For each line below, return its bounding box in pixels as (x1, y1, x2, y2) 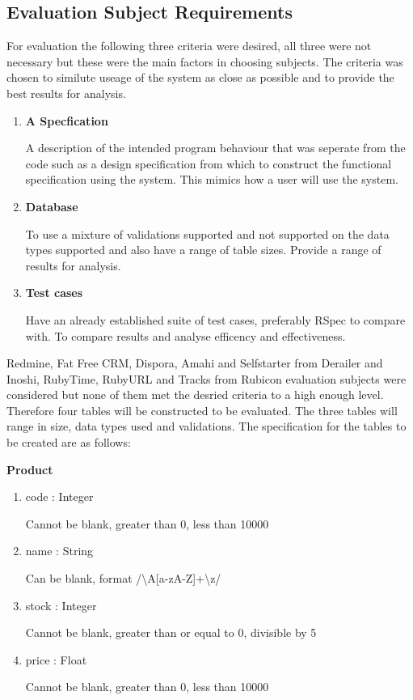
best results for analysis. (6, 84, 126, 101)
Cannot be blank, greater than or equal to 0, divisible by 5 (25, 624, 317, 641)
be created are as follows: (6, 434, 131, 451)
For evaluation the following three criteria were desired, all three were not (6, 37, 372, 54)
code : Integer (25, 488, 94, 505)
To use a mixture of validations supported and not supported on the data (25, 225, 390, 242)
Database (25, 197, 78, 214)
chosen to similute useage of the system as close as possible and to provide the (6, 69, 394, 86)
